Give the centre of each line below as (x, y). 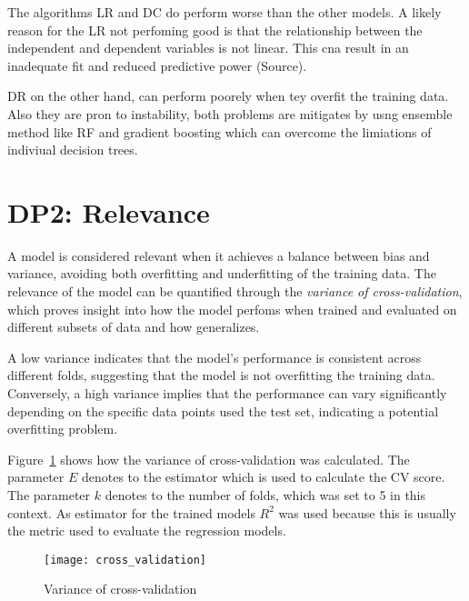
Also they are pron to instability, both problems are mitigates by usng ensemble (230, 113)
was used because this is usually (367, 512)
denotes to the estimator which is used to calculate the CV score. (263, 477)
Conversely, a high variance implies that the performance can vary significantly (227, 393)
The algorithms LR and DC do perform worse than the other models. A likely (225, 12)
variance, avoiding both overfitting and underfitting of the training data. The (222, 273)
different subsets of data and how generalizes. (134, 327)
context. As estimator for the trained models (131, 512)
